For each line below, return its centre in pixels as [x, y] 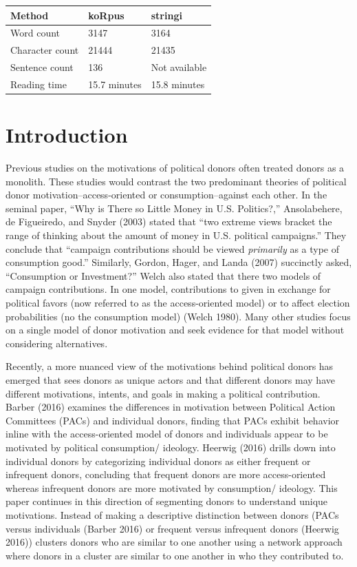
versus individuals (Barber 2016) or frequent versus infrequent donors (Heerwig [172, 528]
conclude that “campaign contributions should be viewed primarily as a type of [173, 248]
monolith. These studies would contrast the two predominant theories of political [176, 181]
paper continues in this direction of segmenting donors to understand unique [167, 501]
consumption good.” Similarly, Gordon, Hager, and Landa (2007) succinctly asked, [179, 262]
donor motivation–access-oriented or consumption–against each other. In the [166, 195]
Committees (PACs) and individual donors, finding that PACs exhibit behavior [173, 420]
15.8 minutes [178, 84]
